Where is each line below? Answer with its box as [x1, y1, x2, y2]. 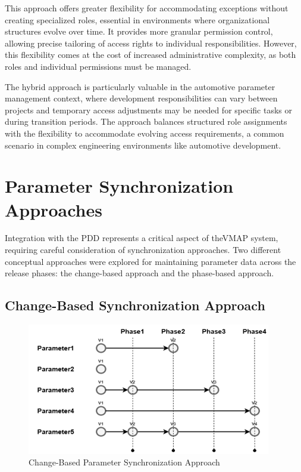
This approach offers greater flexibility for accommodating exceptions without [5, 2, 289, 14]
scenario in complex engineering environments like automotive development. [5, 138, 281, 151]
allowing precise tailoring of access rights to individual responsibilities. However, [5, 36, 297, 49]
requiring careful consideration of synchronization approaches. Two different [5, 243, 281, 256]
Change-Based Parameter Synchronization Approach [29, 456, 220, 468]
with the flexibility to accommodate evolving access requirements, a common [5, 127, 284, 139]
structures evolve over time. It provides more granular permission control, [5, 25, 273, 38]
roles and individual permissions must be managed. [5, 60, 192, 72]
